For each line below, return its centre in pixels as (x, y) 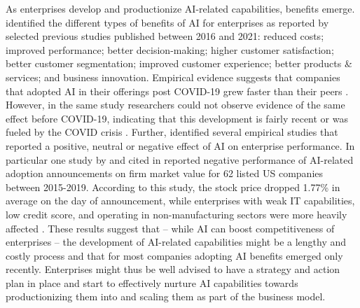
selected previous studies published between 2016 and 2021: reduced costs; (165, 36)
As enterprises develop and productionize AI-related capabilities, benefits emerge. (180, 8)
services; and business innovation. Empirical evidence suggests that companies (173, 77)
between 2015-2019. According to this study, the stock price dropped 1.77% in (173, 187)
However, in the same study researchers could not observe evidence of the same (175, 105)
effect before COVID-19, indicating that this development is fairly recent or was (177, 118)
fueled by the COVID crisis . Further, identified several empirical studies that (172, 132)
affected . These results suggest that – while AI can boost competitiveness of (170, 228)
